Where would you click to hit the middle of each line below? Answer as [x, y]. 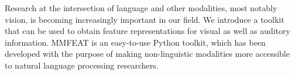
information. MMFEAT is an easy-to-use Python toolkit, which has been [135, 42]
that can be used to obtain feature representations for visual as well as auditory [147, 31]
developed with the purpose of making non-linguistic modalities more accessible [147, 54]
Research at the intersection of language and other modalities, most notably [141, 8]
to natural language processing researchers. [82, 65]
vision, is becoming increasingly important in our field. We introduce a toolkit [145, 19]
